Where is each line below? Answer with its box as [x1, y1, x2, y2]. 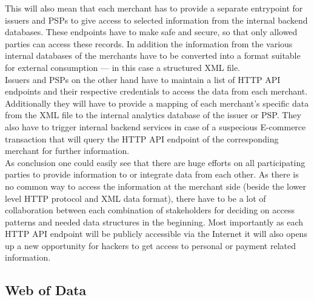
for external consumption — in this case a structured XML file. [5, 61, 241, 73]
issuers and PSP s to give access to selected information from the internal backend [5, 13, 308, 26]
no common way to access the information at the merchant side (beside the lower [5, 179, 306, 192]
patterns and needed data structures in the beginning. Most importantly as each [5, 215, 304, 228]
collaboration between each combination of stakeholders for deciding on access [5, 204, 295, 216]
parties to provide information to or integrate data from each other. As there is [5, 168, 299, 181]
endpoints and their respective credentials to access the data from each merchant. [5, 85, 308, 98]
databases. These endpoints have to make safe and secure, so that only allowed [5, 25, 298, 38]
